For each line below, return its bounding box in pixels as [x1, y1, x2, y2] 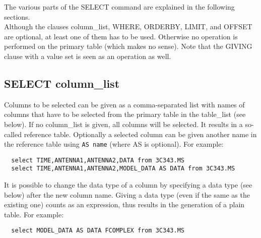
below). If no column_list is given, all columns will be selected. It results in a [4, 118, 243, 129]
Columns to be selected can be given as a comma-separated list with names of [4, 99, 245, 109]
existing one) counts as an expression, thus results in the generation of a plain [4, 199, 245, 210]
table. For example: [4, 209, 64, 219]
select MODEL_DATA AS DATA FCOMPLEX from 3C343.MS [11, 227, 184, 234]
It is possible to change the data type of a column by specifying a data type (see [4, 180, 252, 190]
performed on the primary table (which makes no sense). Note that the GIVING [4, 41, 252, 51]
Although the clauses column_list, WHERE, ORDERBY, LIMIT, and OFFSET [4, 21, 252, 32]
